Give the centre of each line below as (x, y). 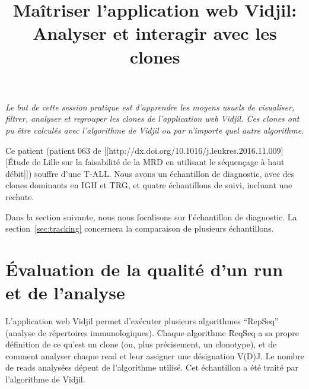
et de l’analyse (65, 292)
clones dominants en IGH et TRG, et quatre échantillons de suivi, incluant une (149, 185)
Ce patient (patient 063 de (53, 150)
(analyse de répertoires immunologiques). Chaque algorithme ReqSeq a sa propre (152, 332)
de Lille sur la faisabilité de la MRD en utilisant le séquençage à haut (158, 162)
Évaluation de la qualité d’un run (144, 269)
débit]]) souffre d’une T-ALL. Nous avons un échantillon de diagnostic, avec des (150, 173)
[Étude (17, 162)
